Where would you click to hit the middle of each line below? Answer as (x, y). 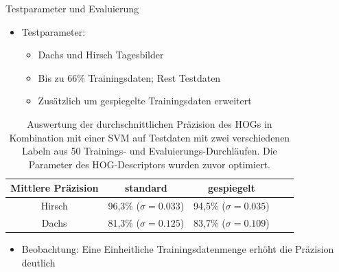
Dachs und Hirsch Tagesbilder (101, 55)
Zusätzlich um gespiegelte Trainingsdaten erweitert (145, 101)
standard (146, 188)
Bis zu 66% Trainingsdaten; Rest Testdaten (129, 77)
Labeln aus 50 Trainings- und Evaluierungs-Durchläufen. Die (149, 151)
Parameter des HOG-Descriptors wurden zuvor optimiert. (149, 164)
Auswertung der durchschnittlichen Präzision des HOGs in (150, 123)
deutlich (38, 262)
